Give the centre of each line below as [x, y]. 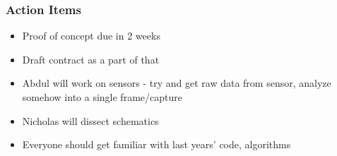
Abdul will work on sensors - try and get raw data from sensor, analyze [177, 83]
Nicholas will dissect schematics [90, 120]
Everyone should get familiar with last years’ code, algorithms [156, 144]
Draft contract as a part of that [91, 59]
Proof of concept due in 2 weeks [91, 36]
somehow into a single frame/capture [102, 97]
